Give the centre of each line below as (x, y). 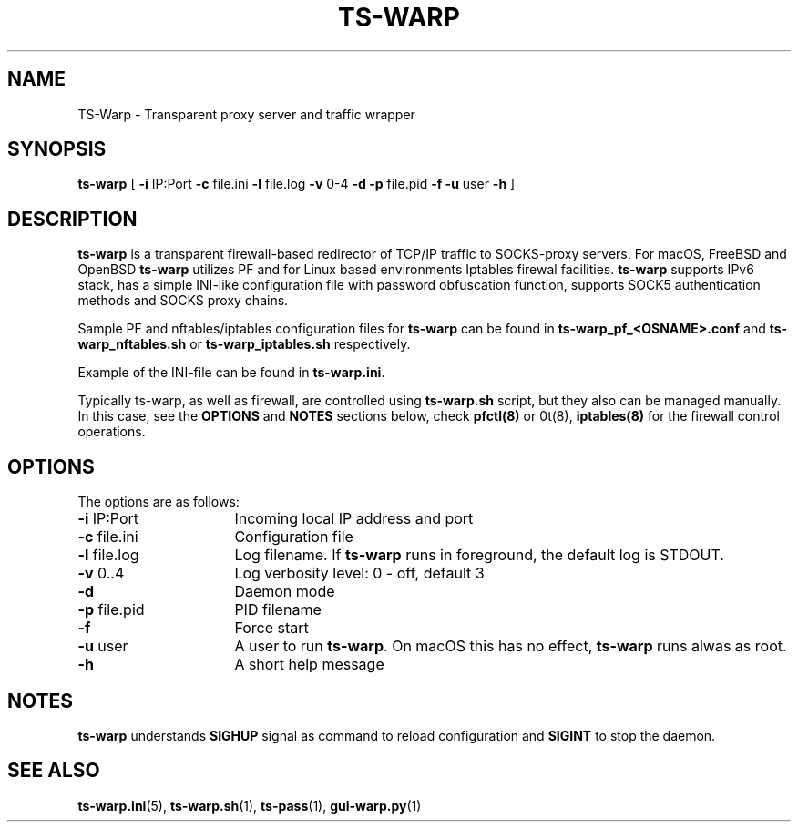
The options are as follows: (159, 502)
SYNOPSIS (57, 149)
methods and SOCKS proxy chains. (183, 301)
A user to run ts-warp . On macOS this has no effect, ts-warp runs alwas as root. (511, 646)
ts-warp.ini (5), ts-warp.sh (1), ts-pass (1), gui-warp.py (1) (250, 805)
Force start (271, 628)
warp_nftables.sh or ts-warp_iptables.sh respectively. (244, 344)
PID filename (278, 610)
